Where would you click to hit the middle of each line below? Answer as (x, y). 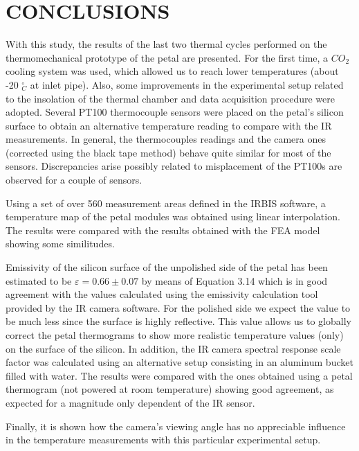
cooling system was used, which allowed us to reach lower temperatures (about (172, 71)
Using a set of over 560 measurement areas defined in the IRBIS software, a (166, 203)
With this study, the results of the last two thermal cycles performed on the (166, 44)
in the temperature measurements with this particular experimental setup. (163, 440)
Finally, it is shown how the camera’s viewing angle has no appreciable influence (176, 426)
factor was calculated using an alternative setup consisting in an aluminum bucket (179, 362)
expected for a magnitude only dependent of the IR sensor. (130, 402)
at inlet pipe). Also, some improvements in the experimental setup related (187, 84)
